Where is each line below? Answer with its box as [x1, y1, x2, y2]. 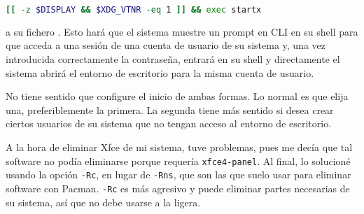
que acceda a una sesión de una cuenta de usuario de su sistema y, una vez [6, 38, 326, 52]
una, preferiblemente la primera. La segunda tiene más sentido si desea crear [6, 102, 334, 117]
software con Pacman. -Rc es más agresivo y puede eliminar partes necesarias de [6, 180, 350, 195]
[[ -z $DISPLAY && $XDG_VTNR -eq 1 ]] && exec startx [6, 5, 262, 15]
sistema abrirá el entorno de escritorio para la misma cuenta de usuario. [6, 65, 314, 80]
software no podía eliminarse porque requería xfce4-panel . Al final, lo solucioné [6, 153, 351, 168]
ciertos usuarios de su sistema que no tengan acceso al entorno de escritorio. [6, 116, 332, 131]
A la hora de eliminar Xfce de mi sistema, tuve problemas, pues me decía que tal [6, 140, 353, 155]
